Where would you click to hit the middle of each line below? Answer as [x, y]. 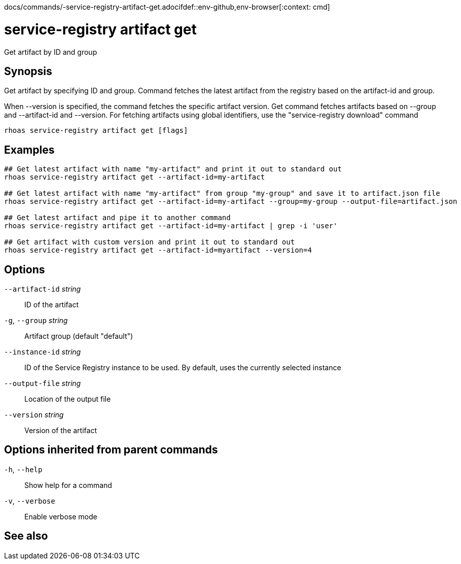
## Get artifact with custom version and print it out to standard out [150, 242]
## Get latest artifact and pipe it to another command [117, 218]
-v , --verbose [30, 501]
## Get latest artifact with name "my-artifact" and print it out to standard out [173, 169]
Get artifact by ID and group [51, 52]
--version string [34, 415]
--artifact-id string [43, 289]
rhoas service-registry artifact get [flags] [96, 131]
